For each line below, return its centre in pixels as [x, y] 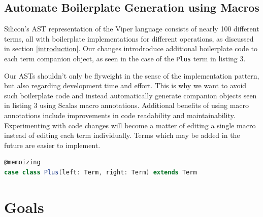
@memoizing [22, 162]
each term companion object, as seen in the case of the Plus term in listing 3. [125, 58]
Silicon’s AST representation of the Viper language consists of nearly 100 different [132, 29]
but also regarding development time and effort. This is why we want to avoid [125, 85]
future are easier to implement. [52, 145]
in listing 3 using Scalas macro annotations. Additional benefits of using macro [127, 105]
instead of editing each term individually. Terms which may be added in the [122, 135]
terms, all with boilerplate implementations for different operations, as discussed [129, 38]
